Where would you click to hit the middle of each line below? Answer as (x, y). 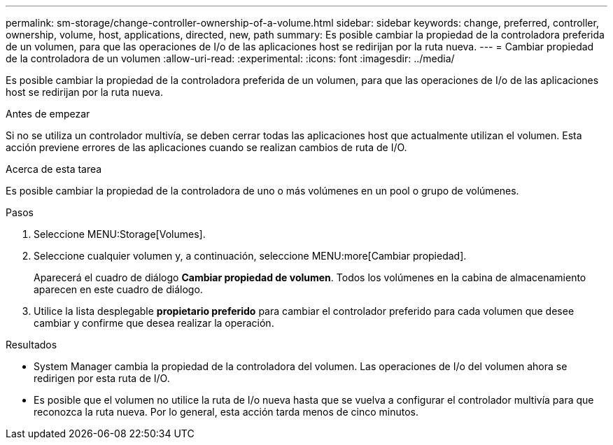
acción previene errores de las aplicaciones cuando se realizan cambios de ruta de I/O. (206, 147)
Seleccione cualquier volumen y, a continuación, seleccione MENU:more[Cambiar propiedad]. (250, 256)
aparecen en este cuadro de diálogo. (118, 289)
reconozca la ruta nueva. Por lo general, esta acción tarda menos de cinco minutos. (226, 412)
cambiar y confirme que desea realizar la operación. (154, 323)
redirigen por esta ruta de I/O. (102, 378)
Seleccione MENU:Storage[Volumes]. (120, 234)
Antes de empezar (48, 114)
